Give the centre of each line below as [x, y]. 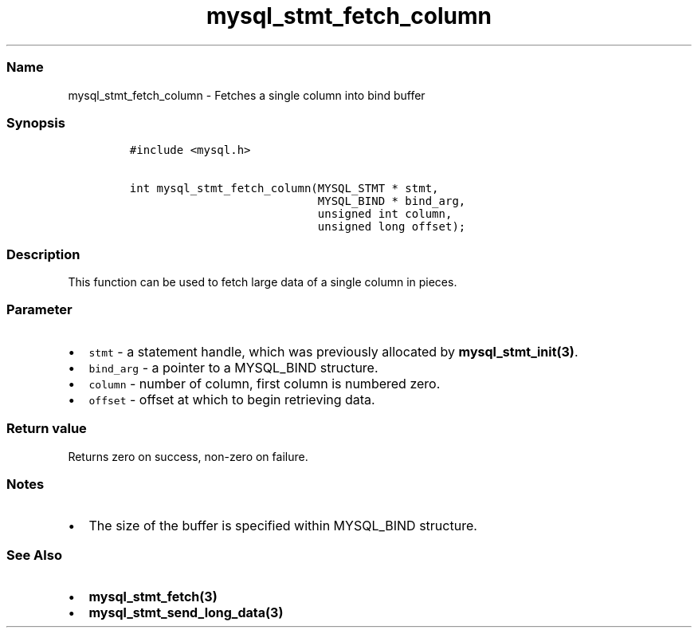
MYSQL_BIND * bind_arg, [392, 201]
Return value [47, 429]
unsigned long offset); [392, 227]
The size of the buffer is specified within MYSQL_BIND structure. [283, 526]
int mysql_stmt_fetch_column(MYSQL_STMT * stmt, [284, 189]
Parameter [39, 310]
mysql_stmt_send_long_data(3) [186, 612]
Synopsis [36, 122]
